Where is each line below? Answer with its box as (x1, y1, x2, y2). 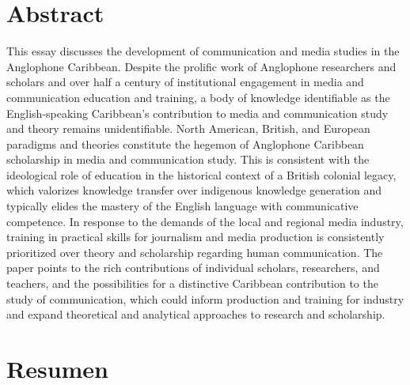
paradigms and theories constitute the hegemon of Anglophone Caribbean (6, 135, 364, 152)
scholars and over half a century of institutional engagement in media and (6, 74, 364, 90)
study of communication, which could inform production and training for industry (6, 290, 404, 307)
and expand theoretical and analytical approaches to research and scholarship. (6, 306, 385, 323)
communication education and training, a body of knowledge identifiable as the (6, 89, 390, 105)
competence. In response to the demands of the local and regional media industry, (6, 213, 404, 229)
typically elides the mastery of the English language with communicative (6, 198, 359, 214)
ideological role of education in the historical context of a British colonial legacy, (6, 166, 397, 183)
